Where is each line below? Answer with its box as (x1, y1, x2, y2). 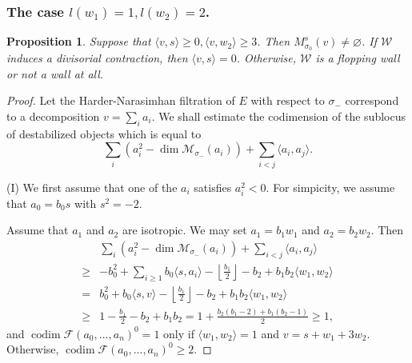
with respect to (250, 92, 325, 109)
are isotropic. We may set (122, 221, 247, 238)
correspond (345, 92, 399, 109)
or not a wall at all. (6, 65, 104, 82)
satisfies (194, 178, 232, 195)
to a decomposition (6, 107, 100, 124)
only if (163, 325, 194, 341)
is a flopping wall (315, 50, 400, 66)
